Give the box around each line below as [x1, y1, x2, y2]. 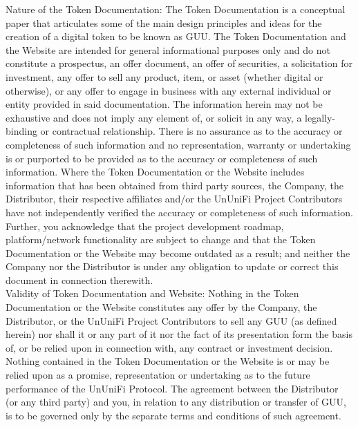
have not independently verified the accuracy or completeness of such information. [6, 205, 353, 219]
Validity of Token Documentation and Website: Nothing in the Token [6, 286, 299, 301]
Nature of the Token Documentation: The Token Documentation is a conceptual [6, 2, 346, 16]
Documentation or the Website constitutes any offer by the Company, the [6, 300, 317, 314]
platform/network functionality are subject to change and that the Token [6, 232, 316, 247]
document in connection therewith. [6, 272, 153, 287]
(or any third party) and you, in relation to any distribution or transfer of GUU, [6, 395, 346, 409]
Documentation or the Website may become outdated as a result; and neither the [6, 245, 350, 260]
